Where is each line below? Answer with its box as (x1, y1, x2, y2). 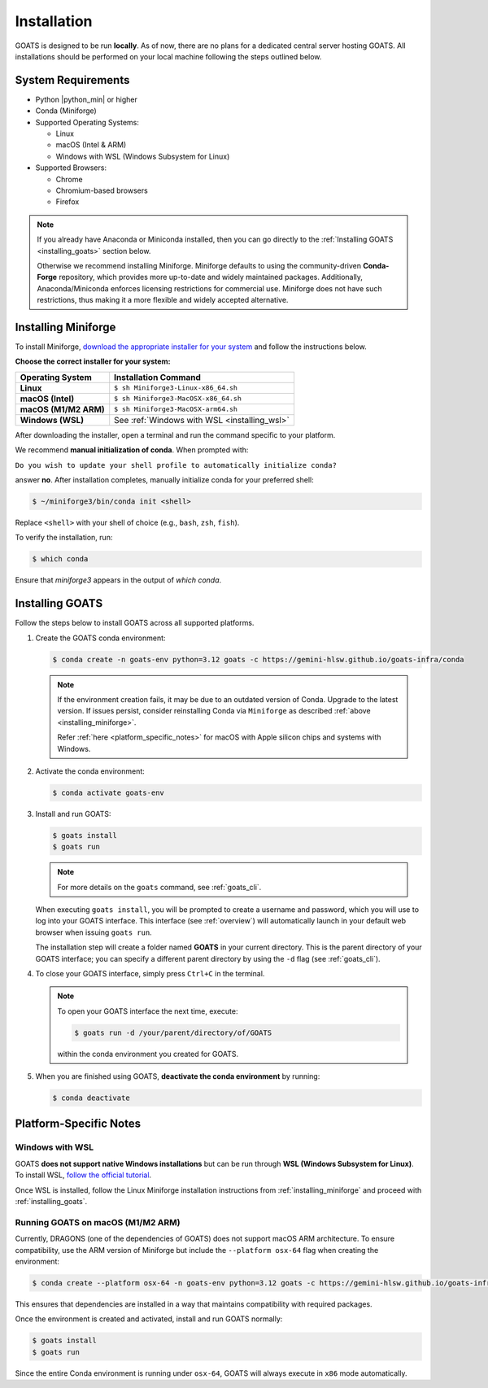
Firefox (55, 197, 80, 207)
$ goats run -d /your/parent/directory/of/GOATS (74, 1028, 272, 1037)
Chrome (55, 174, 83, 184)
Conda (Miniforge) (35, 106, 97, 116)
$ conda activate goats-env (52, 788, 164, 797)
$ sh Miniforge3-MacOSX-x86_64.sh (114, 395, 242, 403)
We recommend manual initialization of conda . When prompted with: (15, 445, 249, 455)
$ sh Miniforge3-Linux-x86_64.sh (114, 383, 237, 392)
